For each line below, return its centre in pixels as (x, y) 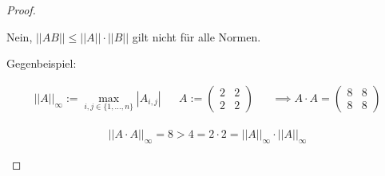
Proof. (21, 10)
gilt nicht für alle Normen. (196, 36)
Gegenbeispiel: (42, 63)
